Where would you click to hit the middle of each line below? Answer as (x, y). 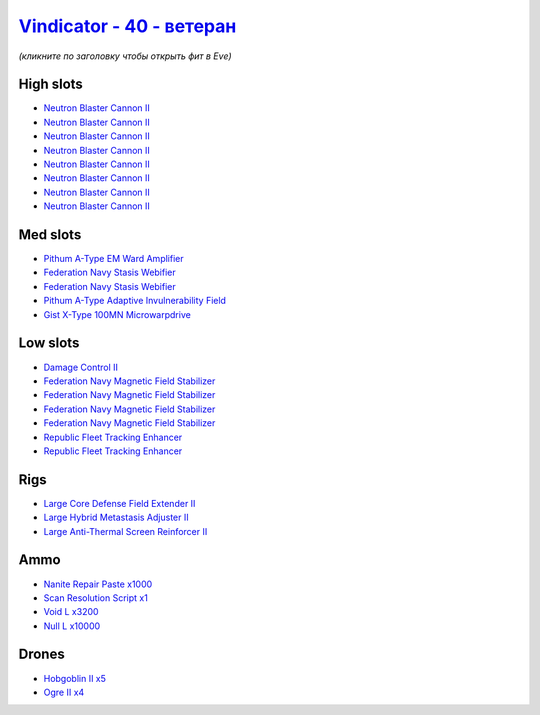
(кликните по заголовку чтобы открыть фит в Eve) (125, 56)
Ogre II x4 (64, 692)
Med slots (50, 234)
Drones (41, 654)
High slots (51, 84)
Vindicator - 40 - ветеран (127, 26)
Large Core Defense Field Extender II (119, 503)
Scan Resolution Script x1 (96, 597)
